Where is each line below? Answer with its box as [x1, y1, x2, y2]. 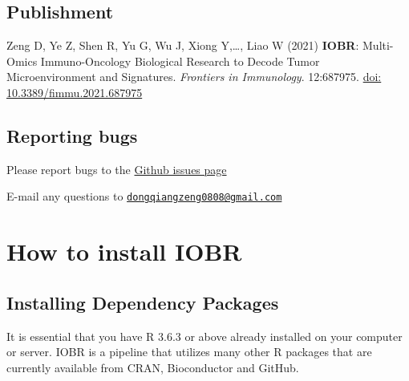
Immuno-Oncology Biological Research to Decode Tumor [40, 52, 320, 69]
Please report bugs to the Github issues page [6, 160, 227, 177]
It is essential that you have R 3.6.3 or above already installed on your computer [6, 327, 403, 344]
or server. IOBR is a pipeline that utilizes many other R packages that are [6, 343, 372, 360]
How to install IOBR [6, 235, 242, 268]
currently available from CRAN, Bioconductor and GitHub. [6, 359, 299, 375]
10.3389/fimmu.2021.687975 [6, 83, 143, 100]
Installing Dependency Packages [6, 290, 279, 314]
